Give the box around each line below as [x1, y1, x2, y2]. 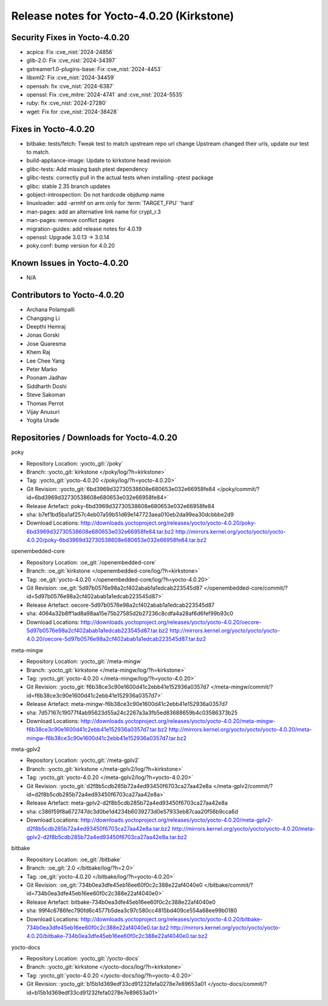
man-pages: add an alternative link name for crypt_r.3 [26, 208, 161, 215]
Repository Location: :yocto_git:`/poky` [26, 459, 124, 467]
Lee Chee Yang [26, 357, 65, 365]
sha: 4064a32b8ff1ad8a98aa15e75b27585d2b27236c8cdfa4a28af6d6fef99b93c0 [26, 610, 234, 617]
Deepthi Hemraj [26, 323, 66, 330]
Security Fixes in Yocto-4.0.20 [11, 32, 130, 43]
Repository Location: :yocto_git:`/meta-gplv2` [26, 756, 140, 764]
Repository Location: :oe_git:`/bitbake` [26, 856, 122, 863]
